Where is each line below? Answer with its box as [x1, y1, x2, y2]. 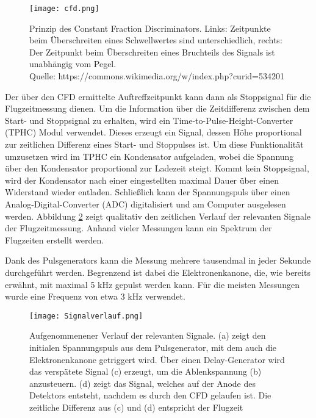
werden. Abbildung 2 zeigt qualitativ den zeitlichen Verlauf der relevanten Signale [5, 209, 311, 222]
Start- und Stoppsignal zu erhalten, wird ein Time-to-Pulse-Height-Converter [5, 114, 293, 126]
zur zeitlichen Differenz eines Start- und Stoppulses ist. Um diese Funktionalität [5, 138, 304, 150]
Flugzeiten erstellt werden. [5, 233, 104, 246]
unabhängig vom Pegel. [29, 57, 117, 70]
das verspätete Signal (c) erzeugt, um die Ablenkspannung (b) [29, 365, 262, 378]
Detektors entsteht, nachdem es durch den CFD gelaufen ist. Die [29, 389, 271, 402]
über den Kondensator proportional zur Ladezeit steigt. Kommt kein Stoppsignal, [5, 162, 309, 175]
